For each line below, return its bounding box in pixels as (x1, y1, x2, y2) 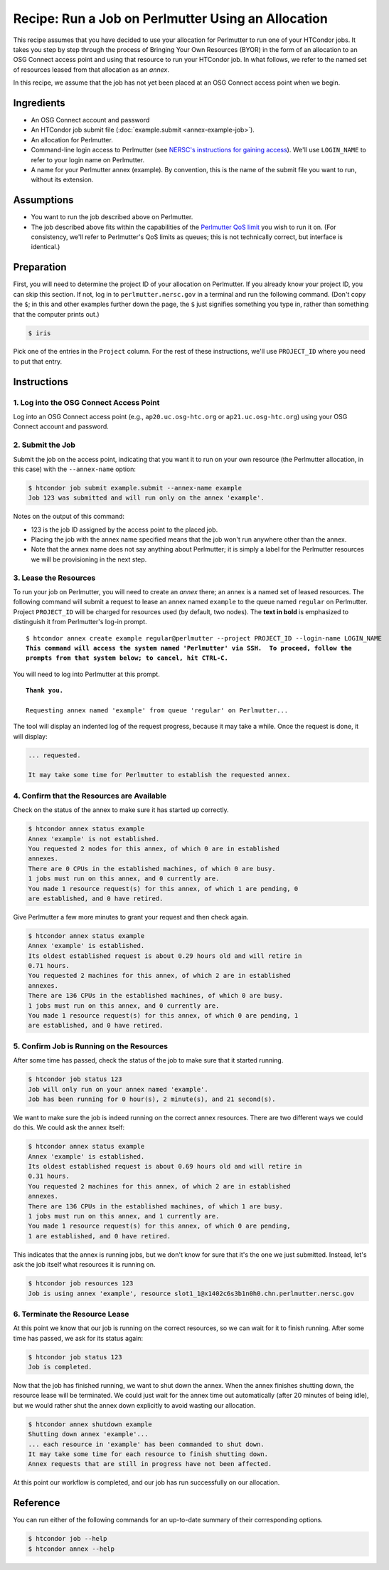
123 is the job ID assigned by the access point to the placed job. (31, 525, 218, 534)
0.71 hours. (28, 962, 70, 970)
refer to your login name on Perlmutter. (31, 155, 145, 164)
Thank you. (26, 687, 64, 695)
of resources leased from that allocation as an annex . (13, 65, 170, 74)
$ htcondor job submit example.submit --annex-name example (28, 484, 243, 492)
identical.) (31, 243, 60, 251)
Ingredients (13, 97, 65, 109)
